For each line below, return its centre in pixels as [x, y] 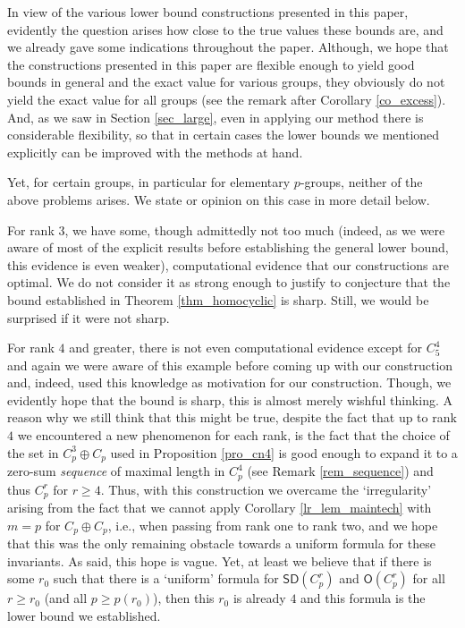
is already [259, 598]
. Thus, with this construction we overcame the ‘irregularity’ [266, 489]
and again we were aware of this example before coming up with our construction [230, 365]
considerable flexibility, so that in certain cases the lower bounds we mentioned [224, 135]
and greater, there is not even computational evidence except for [246, 348]
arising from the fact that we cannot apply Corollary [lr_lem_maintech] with [220, 508]
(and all [66, 598]
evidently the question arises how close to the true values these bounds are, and [225, 29]
